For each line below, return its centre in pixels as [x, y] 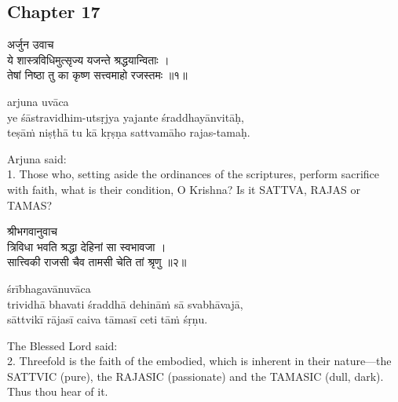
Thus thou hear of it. [58, 391]
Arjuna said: [37, 158]
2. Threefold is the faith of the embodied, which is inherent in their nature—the [199, 361]
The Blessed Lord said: [62, 345]
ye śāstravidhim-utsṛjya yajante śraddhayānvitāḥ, [126, 117]
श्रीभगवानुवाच [33, 231]
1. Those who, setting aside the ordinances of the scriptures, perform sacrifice [194, 174]
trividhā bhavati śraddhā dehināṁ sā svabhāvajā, [125, 303]
